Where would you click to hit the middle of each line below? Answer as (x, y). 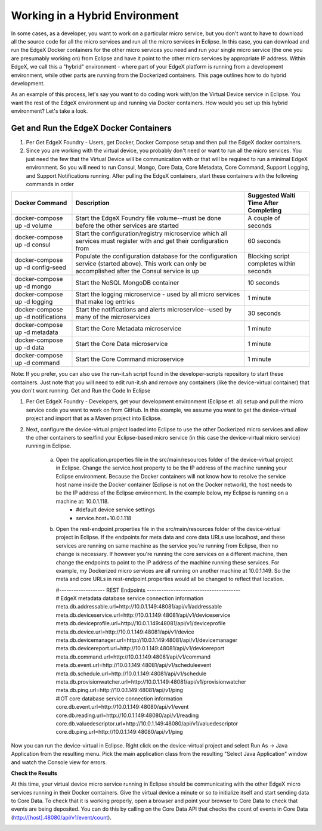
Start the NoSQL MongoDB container (127, 283)
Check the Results (34, 773)
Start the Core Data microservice (122, 344)
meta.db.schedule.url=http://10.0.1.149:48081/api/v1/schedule (131, 674)
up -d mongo (33, 286)
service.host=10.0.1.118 (104, 518)
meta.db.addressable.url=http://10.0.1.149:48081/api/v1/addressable (139, 607)
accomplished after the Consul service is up (137, 271)
